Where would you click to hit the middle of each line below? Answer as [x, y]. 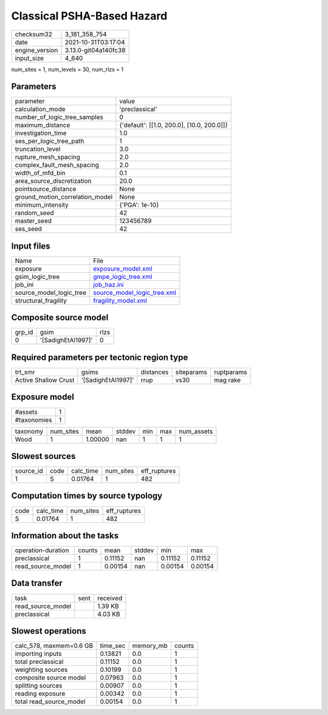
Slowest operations [49, 631]
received [110, 598]
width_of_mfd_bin [40, 173]
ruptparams [230, 372]
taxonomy [29, 431]
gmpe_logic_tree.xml [123, 277]
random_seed [34, 213]
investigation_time [41, 133]
